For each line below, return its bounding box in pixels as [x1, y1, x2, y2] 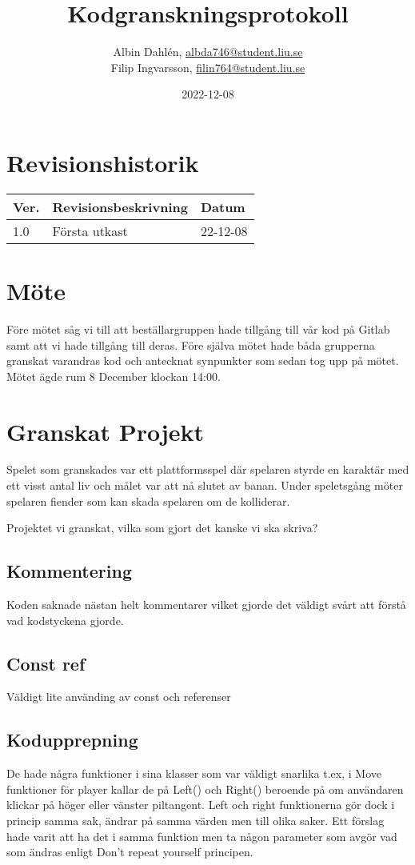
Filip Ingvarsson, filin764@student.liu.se [110, 58, 305, 75]
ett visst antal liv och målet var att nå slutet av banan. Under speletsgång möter [6, 477, 403, 494]
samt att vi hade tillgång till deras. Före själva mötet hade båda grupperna [6, 336, 375, 353]
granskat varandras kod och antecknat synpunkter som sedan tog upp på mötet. [6, 352, 399, 369]
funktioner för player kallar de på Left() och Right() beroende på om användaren [6, 780, 404, 797]
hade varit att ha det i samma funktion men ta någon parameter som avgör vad [6, 827, 397, 844]
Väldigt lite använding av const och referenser [6, 688, 231, 705]
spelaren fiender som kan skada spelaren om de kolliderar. [6, 492, 290, 509]
